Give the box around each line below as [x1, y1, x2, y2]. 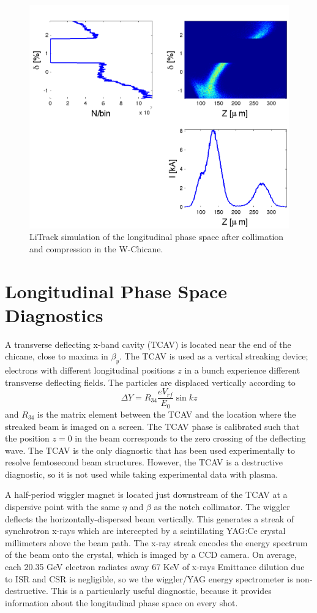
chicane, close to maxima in [5, 350, 108, 363]
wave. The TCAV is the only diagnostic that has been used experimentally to [5, 443, 295, 456]
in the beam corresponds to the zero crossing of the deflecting [75, 432, 306, 445]
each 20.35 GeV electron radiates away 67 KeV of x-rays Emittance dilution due [5, 560, 305, 573]
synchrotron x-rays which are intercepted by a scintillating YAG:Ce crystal [5, 524, 286, 537]
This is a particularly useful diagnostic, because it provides [51, 584, 272, 597]
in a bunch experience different [184, 364, 300, 377]
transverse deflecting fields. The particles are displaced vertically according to [5, 375, 296, 388]
